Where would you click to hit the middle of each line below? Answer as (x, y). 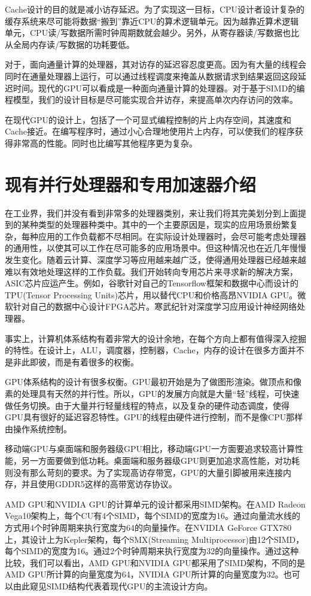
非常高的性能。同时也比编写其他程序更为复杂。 (105, 143)
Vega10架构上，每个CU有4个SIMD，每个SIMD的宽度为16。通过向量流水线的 (153, 516)
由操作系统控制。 (38, 428)
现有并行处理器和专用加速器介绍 (131, 184)
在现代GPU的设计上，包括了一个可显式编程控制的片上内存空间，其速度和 (148, 119)
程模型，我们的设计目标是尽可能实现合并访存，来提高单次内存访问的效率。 (151, 100)
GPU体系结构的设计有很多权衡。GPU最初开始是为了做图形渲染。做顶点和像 (153, 382)
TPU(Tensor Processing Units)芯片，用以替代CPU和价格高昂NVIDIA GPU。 (151, 294)
